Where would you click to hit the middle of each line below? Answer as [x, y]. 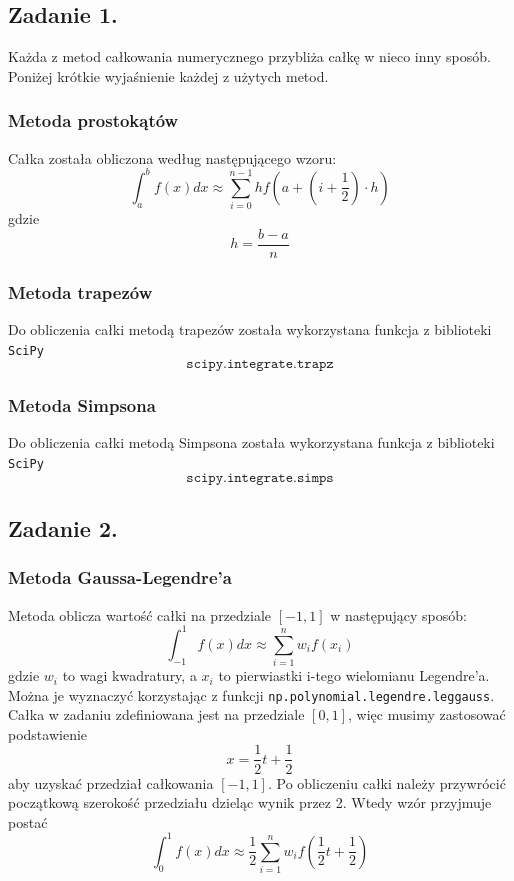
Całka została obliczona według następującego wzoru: [172, 157]
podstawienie [48, 733]
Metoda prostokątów [93, 120]
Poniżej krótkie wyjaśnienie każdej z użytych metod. [168, 75]
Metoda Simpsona [82, 405]
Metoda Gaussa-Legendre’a [120, 577]
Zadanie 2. [63, 528]
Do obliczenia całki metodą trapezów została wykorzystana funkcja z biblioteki [250, 328]
